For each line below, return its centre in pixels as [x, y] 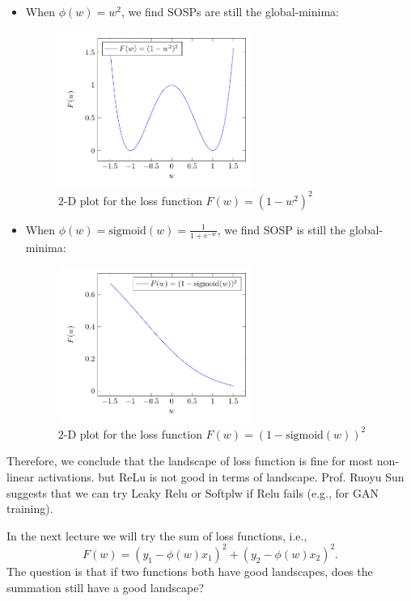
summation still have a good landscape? [106, 587]
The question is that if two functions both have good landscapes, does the [190, 571]
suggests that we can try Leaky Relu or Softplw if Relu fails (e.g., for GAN [193, 492]
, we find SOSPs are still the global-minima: [230, 11]
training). [30, 509]
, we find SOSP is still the [282, 229]
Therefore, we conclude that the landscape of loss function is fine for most [190, 461]
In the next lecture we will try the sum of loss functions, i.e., [157, 535]
